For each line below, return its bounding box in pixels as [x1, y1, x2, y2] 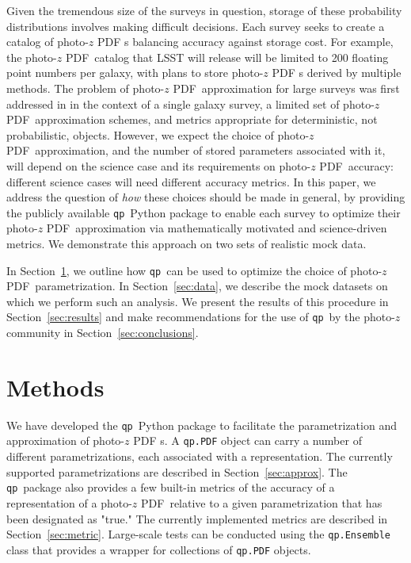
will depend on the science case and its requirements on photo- [6, 157, 311, 174]
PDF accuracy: [319, 157, 394, 174]
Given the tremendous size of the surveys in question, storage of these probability [6, 2, 402, 18]
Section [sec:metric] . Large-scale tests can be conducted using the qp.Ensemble [6, 526, 390, 542]
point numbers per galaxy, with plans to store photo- [6, 64, 264, 81]
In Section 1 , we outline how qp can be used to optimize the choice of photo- [6, 262, 382, 278]
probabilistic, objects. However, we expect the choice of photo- [6, 126, 310, 143]
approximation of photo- [6, 432, 125, 449]
